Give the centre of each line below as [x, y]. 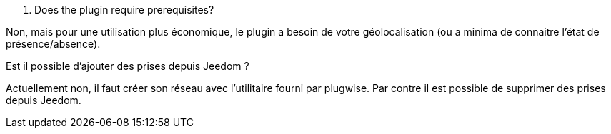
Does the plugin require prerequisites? [124, 10]
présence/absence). [53, 44]
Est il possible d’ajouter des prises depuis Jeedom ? [128, 66]
